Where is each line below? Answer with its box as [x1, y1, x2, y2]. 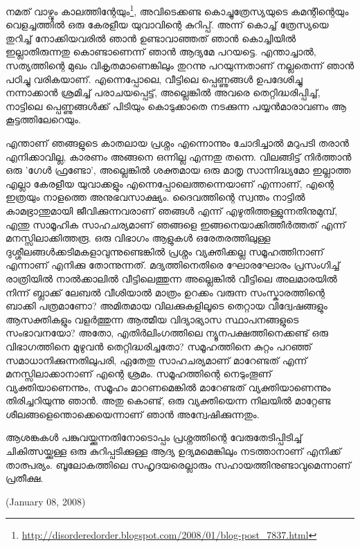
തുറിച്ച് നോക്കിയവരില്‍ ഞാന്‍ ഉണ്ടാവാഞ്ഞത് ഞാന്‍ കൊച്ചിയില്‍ [6, 30, 296, 45]
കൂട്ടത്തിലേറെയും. [6, 112, 81, 127]
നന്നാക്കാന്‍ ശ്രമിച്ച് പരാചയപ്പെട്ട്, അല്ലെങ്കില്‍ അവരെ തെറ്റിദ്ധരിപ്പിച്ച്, [6, 85, 321, 100]
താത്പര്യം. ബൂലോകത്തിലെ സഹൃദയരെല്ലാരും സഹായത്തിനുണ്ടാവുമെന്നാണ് [6, 457, 351, 472]
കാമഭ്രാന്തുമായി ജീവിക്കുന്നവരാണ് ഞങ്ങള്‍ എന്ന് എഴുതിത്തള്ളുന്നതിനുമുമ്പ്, [6, 203, 338, 217]
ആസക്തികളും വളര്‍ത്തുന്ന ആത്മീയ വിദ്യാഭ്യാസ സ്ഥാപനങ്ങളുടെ [6, 312, 299, 326]
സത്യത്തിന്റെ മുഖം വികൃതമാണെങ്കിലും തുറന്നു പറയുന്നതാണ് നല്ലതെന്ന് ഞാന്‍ [6, 58, 354, 73]
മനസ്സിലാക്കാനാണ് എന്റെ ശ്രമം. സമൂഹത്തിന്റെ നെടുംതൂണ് [6, 366, 272, 381]
